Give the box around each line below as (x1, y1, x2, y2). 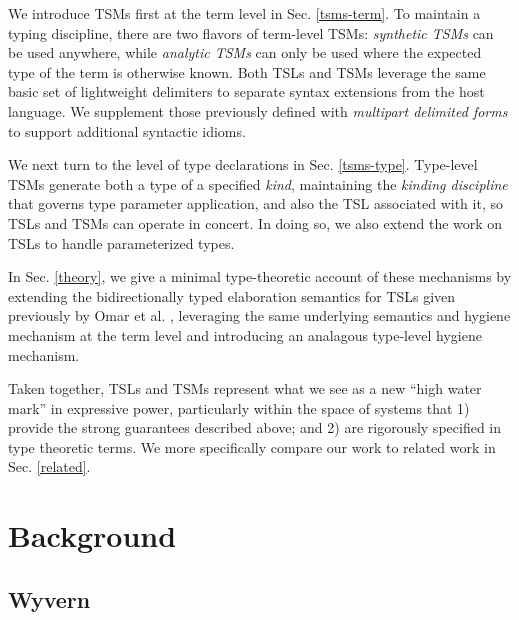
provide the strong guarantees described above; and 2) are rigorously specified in (8, 417, 502, 438)
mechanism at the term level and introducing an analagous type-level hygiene (8, 324, 482, 345)
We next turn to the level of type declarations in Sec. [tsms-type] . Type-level (8, 154, 478, 175)
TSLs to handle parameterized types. (8, 232, 235, 253)
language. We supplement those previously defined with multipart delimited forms (8, 100, 508, 121)
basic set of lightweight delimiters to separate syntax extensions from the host (8, 81, 485, 102)
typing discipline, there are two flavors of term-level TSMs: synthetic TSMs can (8, 22, 494, 43)
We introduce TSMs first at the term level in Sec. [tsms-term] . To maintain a (8, 3, 481, 23)
